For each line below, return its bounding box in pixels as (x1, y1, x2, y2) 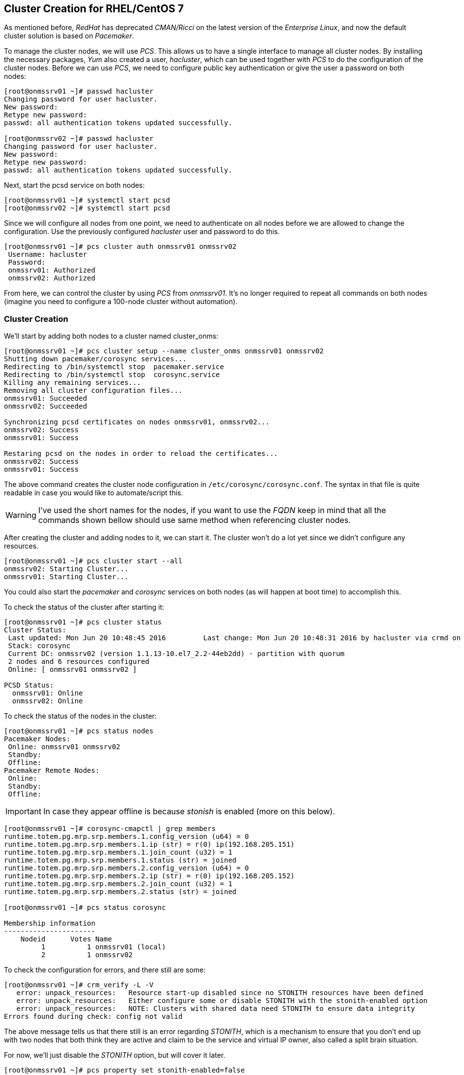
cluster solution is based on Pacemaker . (4, 32, 134, 40)
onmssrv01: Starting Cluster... (4, 573, 129, 581)
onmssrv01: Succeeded (4, 394, 87, 403)
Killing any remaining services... (4, 379, 141, 387)
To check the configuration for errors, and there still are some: (4, 966, 206, 974)
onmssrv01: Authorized (8, 266, 96, 275)
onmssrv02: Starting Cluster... (4, 565, 129, 573)
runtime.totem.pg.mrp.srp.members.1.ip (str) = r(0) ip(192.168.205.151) (4, 840, 295, 849)
